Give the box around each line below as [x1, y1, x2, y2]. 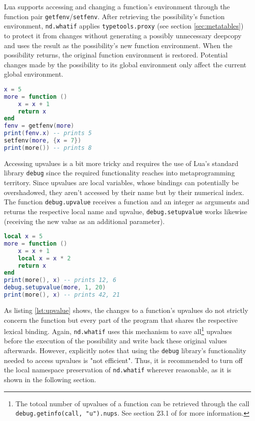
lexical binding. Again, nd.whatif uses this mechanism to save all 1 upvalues [4, 325, 232, 336]
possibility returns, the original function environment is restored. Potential [4, 50, 228, 60]
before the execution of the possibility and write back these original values [4, 336, 227, 346]
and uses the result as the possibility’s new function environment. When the [4, 40, 232, 50]
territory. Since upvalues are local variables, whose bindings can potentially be [4, 177, 239, 187]
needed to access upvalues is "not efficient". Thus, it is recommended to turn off [4, 355, 243, 365]
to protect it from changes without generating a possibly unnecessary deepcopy [4, 30, 242, 40]
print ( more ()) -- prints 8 [4, 144, 92, 151]
